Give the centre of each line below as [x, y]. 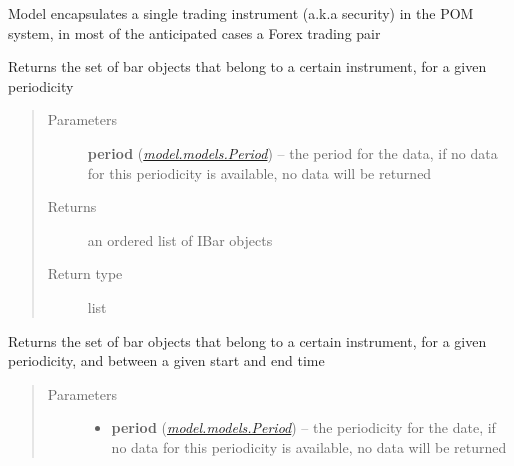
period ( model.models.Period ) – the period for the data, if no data [292, 152]
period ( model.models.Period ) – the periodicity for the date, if [303, 427]
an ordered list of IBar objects [180, 239]
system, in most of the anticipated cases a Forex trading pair [194, 32]
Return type [85, 273]
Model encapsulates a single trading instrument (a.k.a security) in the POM [241, 13]
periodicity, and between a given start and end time [166, 360]
